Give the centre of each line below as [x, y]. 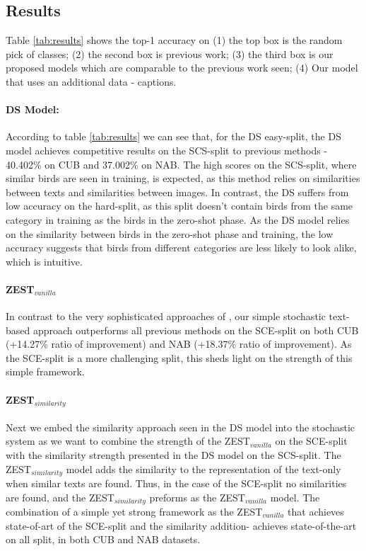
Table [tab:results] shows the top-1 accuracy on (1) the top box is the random [174, 40]
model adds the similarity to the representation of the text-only [203, 468]
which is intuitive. [44, 261]
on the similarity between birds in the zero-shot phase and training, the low [170, 233]
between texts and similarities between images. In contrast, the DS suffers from [177, 192]
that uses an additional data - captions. [91, 81]
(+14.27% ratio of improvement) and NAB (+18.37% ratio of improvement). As [179, 344]
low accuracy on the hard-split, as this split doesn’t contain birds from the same [179, 206]
